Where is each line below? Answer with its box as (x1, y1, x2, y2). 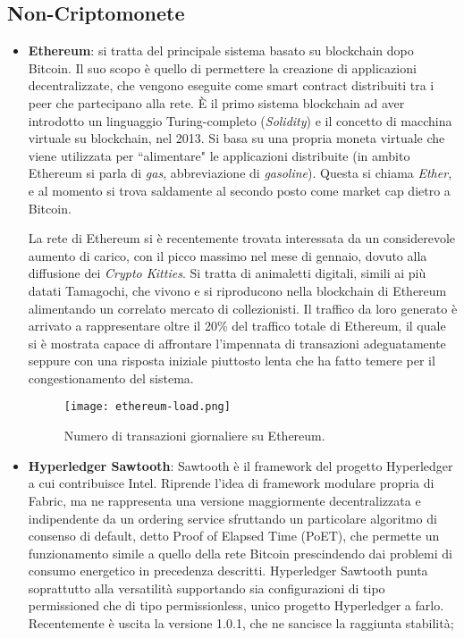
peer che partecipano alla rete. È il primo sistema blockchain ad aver (28, 93, 405, 112)
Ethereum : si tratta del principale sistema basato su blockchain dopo (28, 41, 414, 60)
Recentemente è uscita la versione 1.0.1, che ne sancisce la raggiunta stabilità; (28, 614, 454, 633)
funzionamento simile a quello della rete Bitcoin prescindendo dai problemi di (28, 543, 452, 562)
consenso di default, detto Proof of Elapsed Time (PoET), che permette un (28, 526, 440, 545)
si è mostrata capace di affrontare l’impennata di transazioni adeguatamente (28, 333, 446, 352)
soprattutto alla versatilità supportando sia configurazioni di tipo (28, 578, 385, 597)
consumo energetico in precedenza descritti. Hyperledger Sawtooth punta (28, 561, 428, 580)
